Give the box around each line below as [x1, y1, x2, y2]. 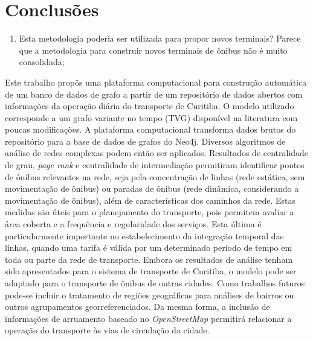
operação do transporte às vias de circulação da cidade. [5, 324, 210, 336]
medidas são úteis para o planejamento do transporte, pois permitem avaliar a [5, 206, 294, 218]
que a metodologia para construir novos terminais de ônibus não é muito [19, 43, 288, 56]
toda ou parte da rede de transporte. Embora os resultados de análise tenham [5, 253, 293, 265]
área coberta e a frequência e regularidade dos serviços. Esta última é [5, 218, 262, 230]
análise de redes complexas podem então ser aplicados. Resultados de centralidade [5, 146, 309, 159]
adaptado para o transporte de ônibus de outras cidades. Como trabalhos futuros [5, 277, 305, 289]
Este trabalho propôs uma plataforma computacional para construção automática [5, 75, 307, 88]
